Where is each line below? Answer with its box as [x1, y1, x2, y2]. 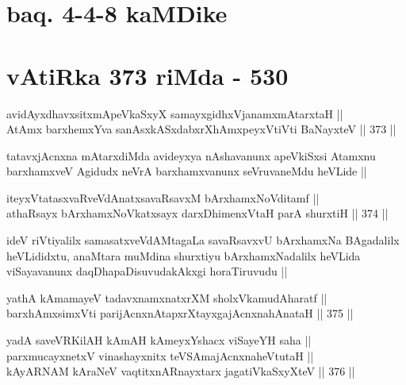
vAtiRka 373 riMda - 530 [6, 59, 289, 91]
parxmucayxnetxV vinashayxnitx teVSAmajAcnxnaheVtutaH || [6, 347, 314, 364]
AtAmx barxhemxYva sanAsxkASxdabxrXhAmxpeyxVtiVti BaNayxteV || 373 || [6, 121, 396, 137]
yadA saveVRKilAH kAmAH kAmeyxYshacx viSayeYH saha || [6, 332, 312, 348]
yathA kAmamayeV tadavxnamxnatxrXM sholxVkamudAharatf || [6, 289, 327, 306]
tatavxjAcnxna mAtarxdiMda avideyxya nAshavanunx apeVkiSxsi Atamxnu [6, 147, 376, 164]
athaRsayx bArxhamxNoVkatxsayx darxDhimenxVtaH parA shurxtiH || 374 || [6, 205, 389, 221]
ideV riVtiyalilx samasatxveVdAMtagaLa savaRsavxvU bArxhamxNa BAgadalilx [6, 232, 400, 248]
